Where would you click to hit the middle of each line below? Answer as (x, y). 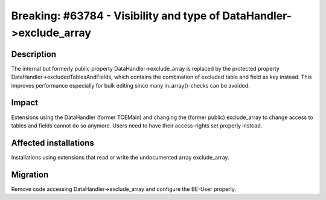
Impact (25, 103)
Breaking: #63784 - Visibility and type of (116, 16)
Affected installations (53, 143)
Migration (30, 174)
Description (34, 54)
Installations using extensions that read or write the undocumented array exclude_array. (120, 157)
